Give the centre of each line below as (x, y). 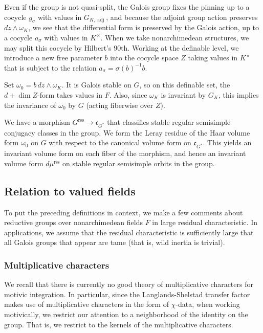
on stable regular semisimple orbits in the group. (139, 163)
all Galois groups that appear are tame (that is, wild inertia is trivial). (115, 242)
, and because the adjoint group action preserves (182, 17)
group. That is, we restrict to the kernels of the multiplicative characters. (119, 324)
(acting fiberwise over (120, 105)
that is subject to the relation (50, 67)
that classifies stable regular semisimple (169, 122)
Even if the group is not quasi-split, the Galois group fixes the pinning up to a (127, 7)
